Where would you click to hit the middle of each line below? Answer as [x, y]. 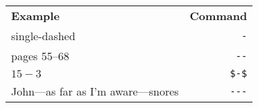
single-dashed [43, 36]
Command [218, 16]
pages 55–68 [40, 56]
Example [35, 16]
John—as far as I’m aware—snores [95, 91]
